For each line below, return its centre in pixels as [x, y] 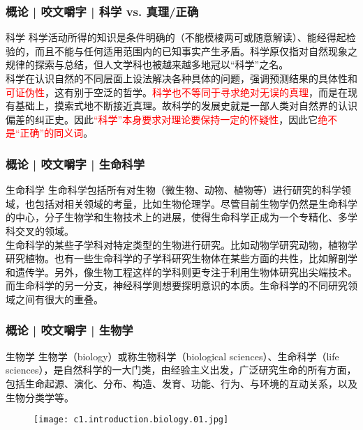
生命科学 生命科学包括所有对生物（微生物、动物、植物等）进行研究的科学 [173, 190]
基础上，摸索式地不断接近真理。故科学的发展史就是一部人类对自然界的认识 [186, 106]
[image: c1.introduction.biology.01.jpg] [131, 420]
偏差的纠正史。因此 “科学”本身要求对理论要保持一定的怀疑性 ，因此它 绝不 [172, 119]
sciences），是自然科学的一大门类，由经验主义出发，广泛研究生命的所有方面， [181, 370]
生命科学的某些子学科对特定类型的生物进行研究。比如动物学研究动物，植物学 [181, 244]
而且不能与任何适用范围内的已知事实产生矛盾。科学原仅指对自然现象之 [196, 51]
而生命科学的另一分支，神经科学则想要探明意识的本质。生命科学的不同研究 [177, 285]
